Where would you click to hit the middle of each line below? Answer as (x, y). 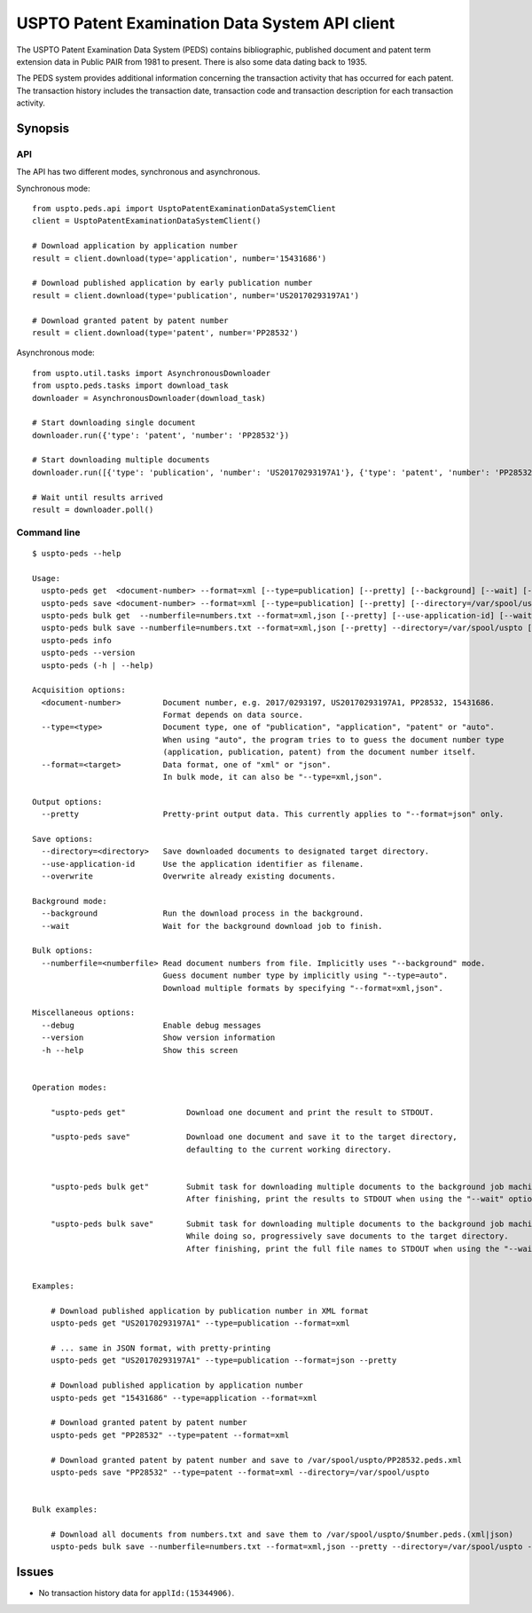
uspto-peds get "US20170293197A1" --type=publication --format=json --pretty (223, 1361)
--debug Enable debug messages (151, 1025)
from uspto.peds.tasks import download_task (131, 386)
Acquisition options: (79, 690)
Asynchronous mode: (55, 353)
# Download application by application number (135, 246)
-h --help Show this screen (140, 1050)
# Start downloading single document (114, 423)
